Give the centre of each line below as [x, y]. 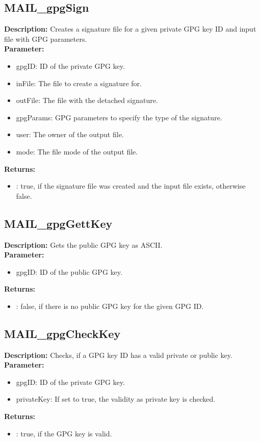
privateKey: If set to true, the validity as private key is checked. [116, 399]
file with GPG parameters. [46, 38]
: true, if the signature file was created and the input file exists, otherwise [131, 186]
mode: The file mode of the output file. [77, 151]
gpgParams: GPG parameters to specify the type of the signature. [119, 117]
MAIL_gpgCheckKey [62, 333]
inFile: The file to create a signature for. [79, 83]
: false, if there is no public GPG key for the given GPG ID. [110, 306]
